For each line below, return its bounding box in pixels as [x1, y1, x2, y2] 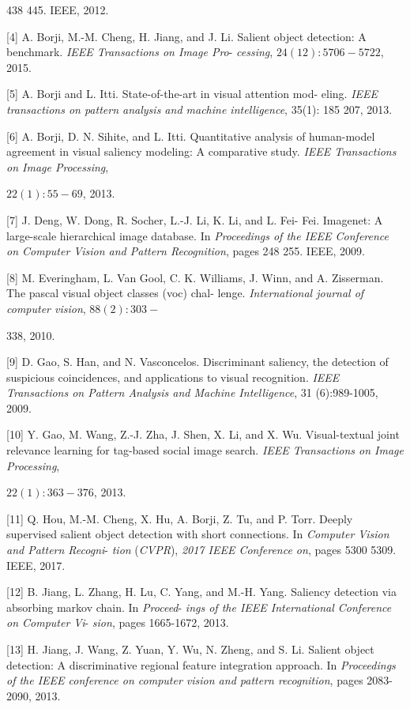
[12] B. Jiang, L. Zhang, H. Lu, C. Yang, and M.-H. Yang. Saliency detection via [6, 583, 397, 600]
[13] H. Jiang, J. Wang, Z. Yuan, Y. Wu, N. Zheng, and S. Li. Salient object [6, 641, 374, 657]
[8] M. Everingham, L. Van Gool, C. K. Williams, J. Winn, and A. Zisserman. [6, 269, 384, 285]
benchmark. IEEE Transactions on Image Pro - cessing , [6, 43, 273, 60]
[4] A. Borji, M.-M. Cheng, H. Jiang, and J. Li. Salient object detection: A [6, 28, 367, 44]
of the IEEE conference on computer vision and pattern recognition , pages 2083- [6, 672, 393, 688]
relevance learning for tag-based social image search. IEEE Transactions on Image [6, 442, 404, 458]
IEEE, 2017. [6, 556, 66, 573]
